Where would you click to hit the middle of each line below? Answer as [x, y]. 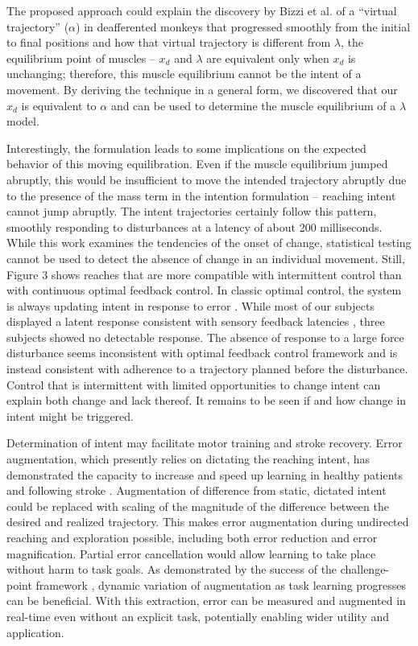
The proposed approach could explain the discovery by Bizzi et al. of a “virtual [202, 10]
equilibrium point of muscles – [81, 58]
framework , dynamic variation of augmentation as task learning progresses [221, 584]
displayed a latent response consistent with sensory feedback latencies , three [196, 321]
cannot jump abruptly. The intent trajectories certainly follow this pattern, [192, 211]
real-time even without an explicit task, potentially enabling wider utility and [198, 616]
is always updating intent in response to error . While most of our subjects [190, 305]
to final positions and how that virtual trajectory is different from [169, 42]
